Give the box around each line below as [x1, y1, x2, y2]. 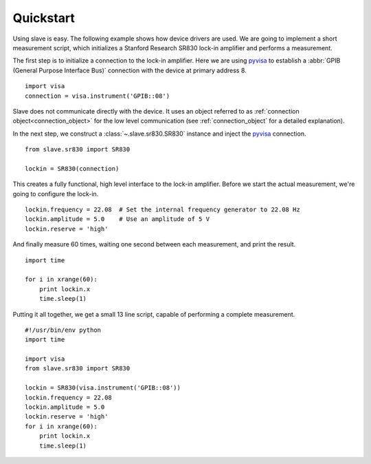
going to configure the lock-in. [12, 189, 99, 198]
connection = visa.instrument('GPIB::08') [25, 92, 170, 100]
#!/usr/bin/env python [25, 326, 102, 334]
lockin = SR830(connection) [25, 165, 120, 172]
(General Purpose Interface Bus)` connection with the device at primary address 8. [12, 66, 247, 74]
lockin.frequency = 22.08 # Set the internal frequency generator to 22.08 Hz [25, 206, 300, 213]
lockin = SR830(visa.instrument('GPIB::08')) [25, 384, 181, 392]
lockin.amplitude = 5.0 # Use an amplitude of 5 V [25, 215, 210, 223]
